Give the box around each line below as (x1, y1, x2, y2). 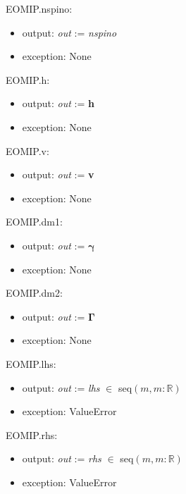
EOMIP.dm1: (6, 214, 63, 229)
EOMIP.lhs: (6, 356, 56, 371)
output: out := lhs (22, 380, 100, 395)
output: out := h (22, 96, 94, 111)
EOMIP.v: (6, 143, 49, 158)
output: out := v (22, 167, 94, 182)
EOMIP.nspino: (6, 1, 73, 16)
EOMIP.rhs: (6, 427, 58, 442)
